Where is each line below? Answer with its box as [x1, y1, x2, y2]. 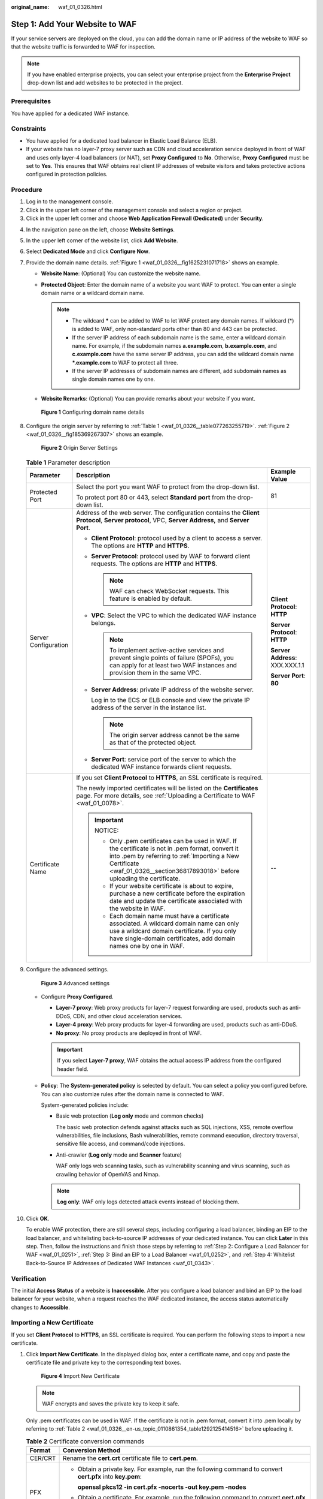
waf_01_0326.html [58, 4, 103, 10]
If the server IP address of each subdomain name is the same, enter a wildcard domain [72, 333, 287, 341]
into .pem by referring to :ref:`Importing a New [109, 852, 239, 860]
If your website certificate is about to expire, [109, 882, 234, 890]
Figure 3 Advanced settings [41, 979, 110, 986]
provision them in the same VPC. [109, 669, 202, 677]
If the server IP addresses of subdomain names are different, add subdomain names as [72, 368, 287, 375]
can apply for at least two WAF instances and [109, 661, 237, 670]
